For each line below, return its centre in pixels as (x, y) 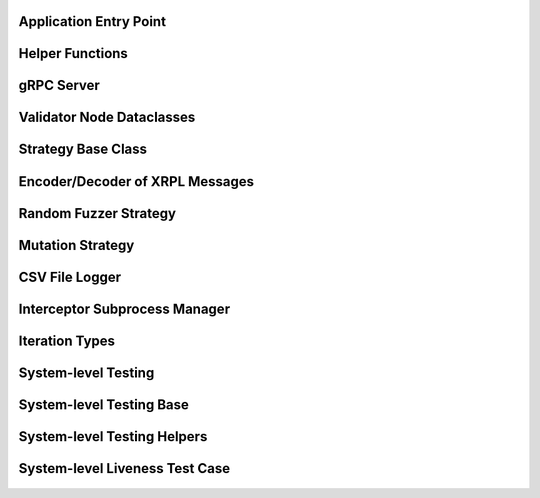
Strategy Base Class (83, 149)
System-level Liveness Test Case (124, 468)
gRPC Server (59, 85)
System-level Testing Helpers (113, 436)
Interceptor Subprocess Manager (124, 308)
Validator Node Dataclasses (107, 117)
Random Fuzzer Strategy (97, 213)
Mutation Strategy (76, 245)
